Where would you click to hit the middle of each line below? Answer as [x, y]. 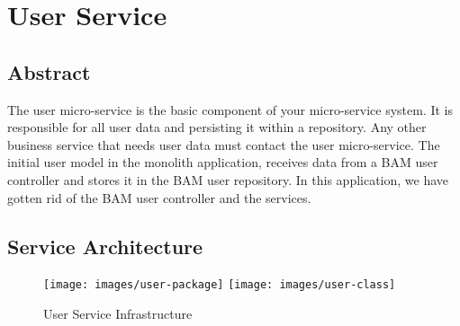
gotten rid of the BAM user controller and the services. [159, 197]
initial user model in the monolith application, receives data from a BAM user [223, 162]
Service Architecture [105, 246]
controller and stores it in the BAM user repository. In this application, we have [228, 179]
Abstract [49, 71]
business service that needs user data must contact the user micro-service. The [224, 144]
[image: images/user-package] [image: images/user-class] [220, 285]
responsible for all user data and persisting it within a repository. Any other [217, 127]
